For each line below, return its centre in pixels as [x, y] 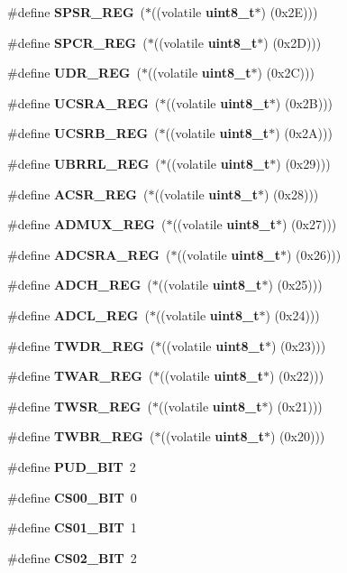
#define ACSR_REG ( [78, 194]
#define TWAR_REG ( [81, 376]
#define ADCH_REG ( [80, 285]
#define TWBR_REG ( [81, 436]
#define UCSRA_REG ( [84, 102]
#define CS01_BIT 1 [72, 527]
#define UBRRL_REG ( [84, 163]
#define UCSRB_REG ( [83, 133]
